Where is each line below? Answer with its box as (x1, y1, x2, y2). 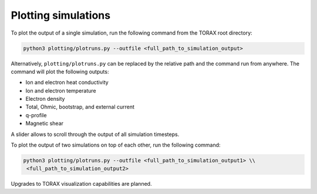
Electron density (25, 96, 65, 103)
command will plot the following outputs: (11, 68, 109, 75)
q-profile (25, 111, 47, 118)
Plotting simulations (11, 9, 111, 22)
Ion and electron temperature (25, 87, 96, 94)
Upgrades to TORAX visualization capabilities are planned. (11, 181, 152, 188)
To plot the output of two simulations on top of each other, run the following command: (11, 141, 221, 149)
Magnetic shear (25, 120, 64, 127)
